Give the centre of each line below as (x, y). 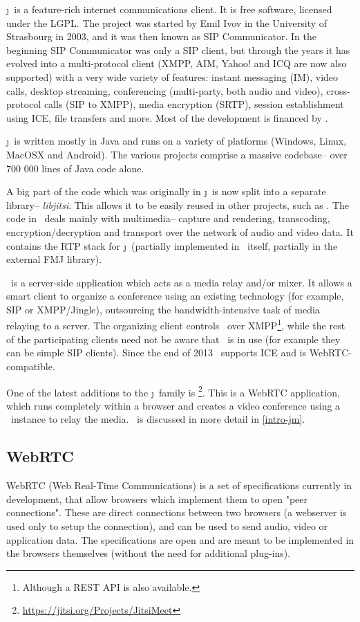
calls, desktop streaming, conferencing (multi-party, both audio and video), (165, 90)
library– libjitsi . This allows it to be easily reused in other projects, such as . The (178, 204)
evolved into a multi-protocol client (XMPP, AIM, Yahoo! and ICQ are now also (177, 63)
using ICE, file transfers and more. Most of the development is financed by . (167, 117)
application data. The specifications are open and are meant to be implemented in (180, 539)
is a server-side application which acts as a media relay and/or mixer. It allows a (181, 282)
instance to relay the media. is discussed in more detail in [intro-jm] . (158, 419)
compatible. (31, 366)
